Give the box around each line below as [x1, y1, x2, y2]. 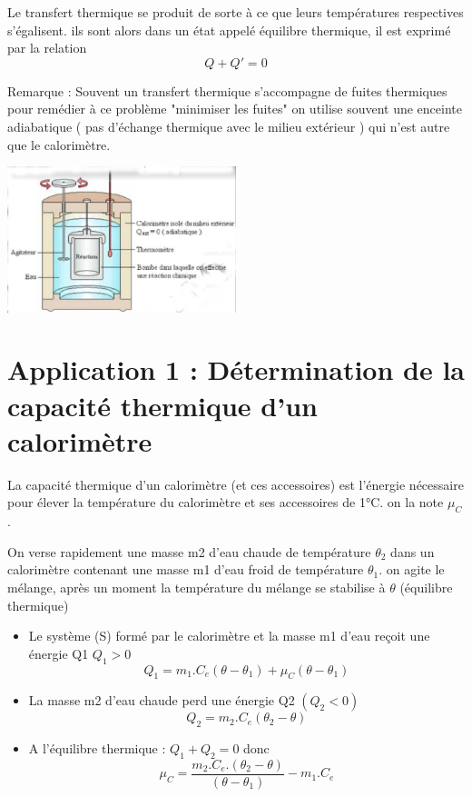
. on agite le [379, 560, 445, 579]
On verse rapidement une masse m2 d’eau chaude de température [7, 542, 371, 561]
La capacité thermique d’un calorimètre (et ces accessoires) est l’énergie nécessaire [7, 474, 464, 493]
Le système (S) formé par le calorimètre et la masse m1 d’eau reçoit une [28, 626, 430, 645]
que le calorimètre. [7, 134, 111, 154]
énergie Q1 [28, 643, 89, 663]
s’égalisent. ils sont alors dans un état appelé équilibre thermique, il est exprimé [7, 20, 451, 39]
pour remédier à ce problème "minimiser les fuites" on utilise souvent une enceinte [7, 99, 463, 118]
